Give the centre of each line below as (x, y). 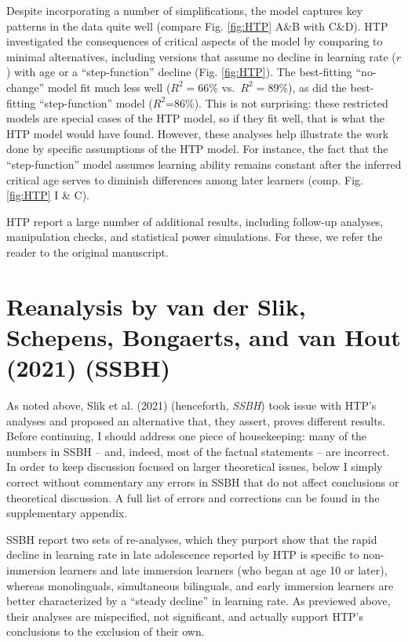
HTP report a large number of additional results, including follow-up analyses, (195, 221)
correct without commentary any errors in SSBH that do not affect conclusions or (203, 481)
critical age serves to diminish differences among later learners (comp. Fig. (185, 179)
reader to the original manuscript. (87, 252)
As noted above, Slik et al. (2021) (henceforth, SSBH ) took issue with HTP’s (191, 405)
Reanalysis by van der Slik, (156, 306)
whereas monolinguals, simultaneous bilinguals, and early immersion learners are (200, 585)
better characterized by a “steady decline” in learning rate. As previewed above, (199, 601)
